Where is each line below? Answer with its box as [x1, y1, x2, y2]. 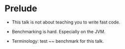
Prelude [4, 3, 38, 14]
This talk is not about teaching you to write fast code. [11, 19, 121, 25]
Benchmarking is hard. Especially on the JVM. [11, 28, 106, 34]
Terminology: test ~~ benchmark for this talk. [11, 38, 104, 44]
